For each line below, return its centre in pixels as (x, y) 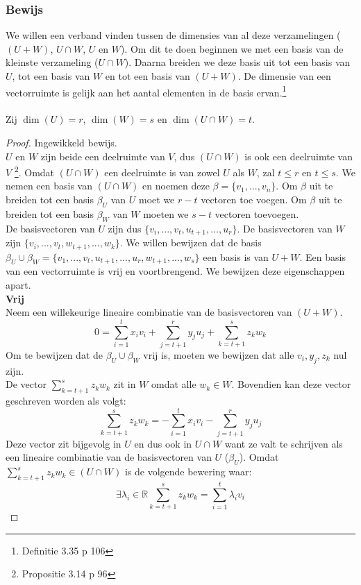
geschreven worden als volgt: (66, 401)
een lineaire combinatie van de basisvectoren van (109, 457)
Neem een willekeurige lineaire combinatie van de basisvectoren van (149, 312)
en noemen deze (176, 186)
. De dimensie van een (284, 76)
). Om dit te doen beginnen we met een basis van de (232, 48)
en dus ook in (163, 443)
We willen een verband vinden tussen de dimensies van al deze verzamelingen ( (173, 35)
